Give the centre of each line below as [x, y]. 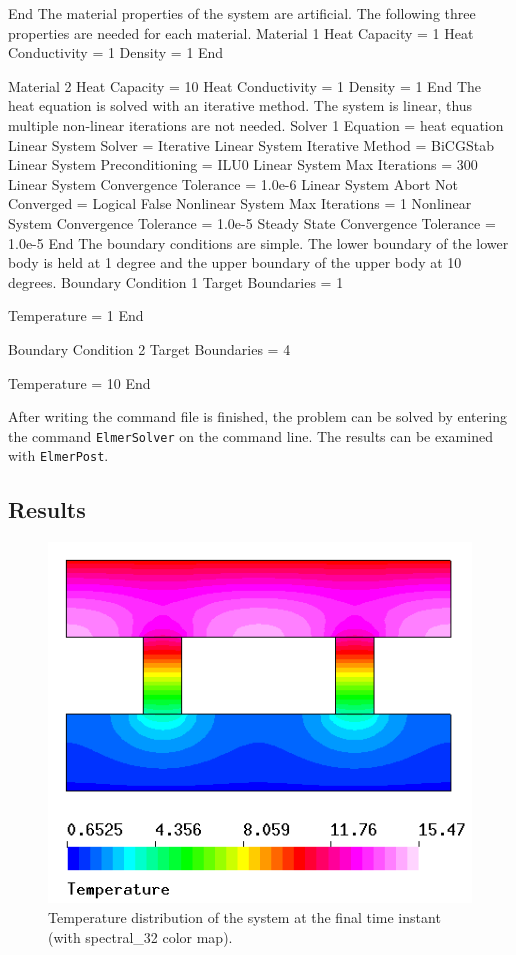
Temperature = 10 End [79, 382]
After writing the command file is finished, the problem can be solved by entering [257, 416]
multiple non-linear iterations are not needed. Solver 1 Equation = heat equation [256, 124]
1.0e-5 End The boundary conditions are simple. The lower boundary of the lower [258, 242]
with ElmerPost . [58, 455]
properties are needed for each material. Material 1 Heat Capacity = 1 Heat [241, 32]
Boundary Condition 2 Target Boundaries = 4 [149, 348]
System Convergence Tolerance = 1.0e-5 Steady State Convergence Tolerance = [252, 222]
